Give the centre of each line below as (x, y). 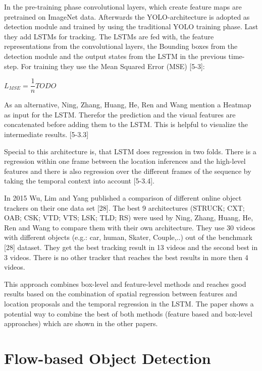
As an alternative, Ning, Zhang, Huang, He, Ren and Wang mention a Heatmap (128, 105)
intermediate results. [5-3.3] (46, 134)
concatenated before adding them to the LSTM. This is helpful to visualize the (126, 124)
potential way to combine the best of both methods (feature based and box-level (128, 313)
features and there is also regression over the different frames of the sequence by (128, 171)
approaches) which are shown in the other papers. (81, 323)
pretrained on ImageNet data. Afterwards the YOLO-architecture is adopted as (127, 16)
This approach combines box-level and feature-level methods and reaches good (125, 284)
